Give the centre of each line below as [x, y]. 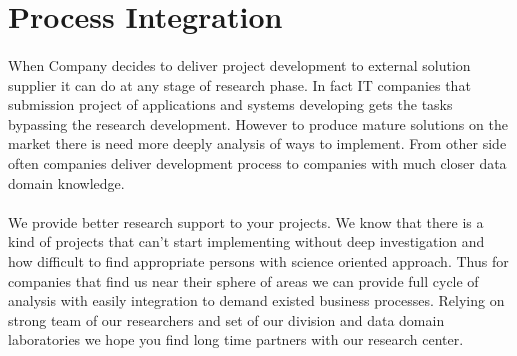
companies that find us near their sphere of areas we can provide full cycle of [243, 280]
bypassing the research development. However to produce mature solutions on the [258, 123]
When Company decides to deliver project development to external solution [239, 64]
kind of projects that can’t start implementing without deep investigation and [246, 241]
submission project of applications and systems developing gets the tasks [230, 104]
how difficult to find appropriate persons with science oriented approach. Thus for [258, 260]
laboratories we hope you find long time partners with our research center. [236, 339]
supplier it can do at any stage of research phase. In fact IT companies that [239, 84]
